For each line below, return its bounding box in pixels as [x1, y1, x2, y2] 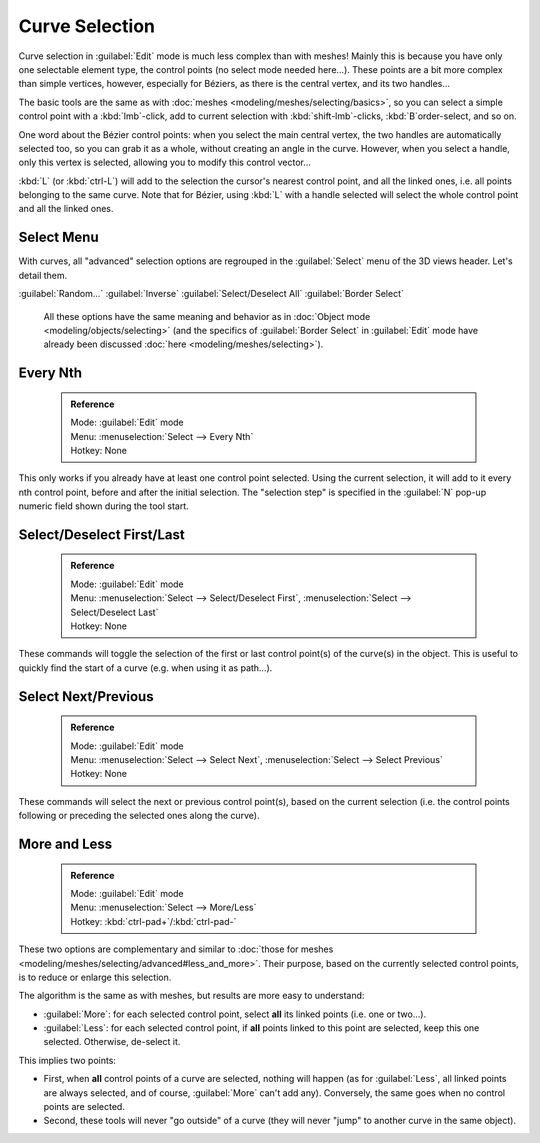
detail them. [18, 269, 68, 281]
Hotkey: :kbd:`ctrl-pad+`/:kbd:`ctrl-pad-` [70, 915, 237, 927]
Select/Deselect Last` [70, 606, 159, 618]
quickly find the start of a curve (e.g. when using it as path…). [18, 661, 273, 674]
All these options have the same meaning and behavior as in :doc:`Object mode [43, 310, 371, 322]
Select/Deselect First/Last [18, 526, 185, 543]
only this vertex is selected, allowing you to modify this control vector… [18, 156, 312, 169]
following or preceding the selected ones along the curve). [18, 810, 260, 822]
